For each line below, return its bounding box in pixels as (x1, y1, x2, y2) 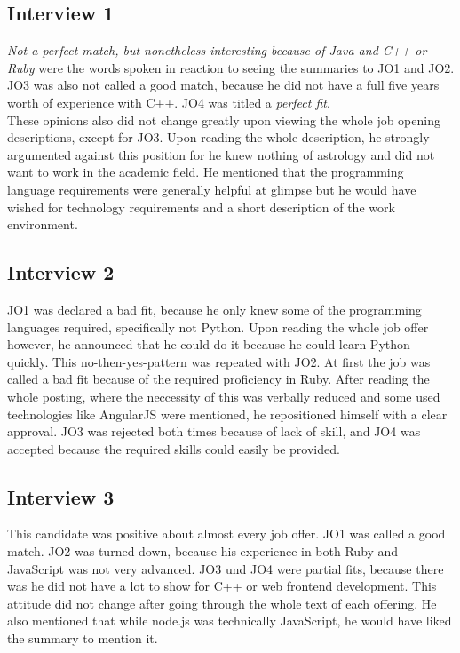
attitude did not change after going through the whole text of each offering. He (7, 593, 437, 612)
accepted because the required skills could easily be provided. (7, 439, 340, 458)
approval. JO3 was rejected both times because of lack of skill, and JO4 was (7, 422, 421, 441)
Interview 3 (7, 482, 115, 510)
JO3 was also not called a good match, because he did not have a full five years (7, 76, 440, 94)
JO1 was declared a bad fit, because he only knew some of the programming (7, 299, 422, 318)
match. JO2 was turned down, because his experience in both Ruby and (7, 542, 399, 561)
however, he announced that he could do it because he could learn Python (7, 335, 410, 354)
